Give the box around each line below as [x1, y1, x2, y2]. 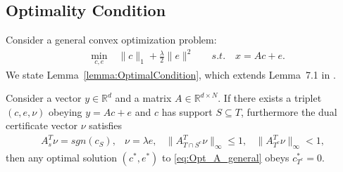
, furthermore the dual [240, 104, 337, 119]
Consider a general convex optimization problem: [6, 32, 217, 47]
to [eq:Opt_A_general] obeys [161, 150, 289, 165]
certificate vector [6, 118, 77, 133]
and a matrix [115, 91, 172, 105]
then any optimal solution [6, 150, 117, 165]
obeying [49, 104, 82, 119]
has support [161, 104, 213, 119]
